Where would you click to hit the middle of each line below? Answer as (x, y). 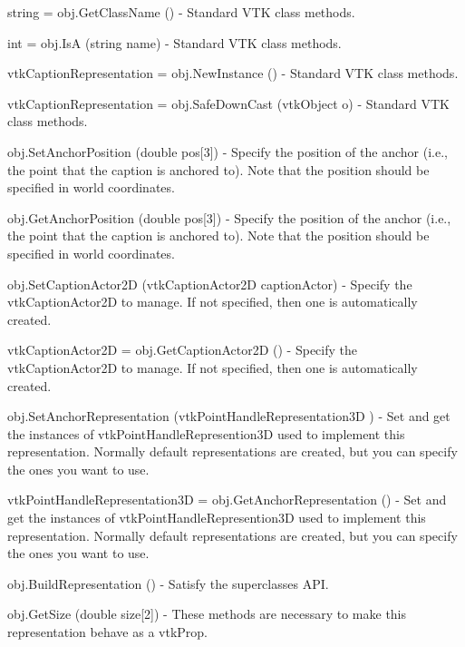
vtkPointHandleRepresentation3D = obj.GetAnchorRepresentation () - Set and (227, 500)
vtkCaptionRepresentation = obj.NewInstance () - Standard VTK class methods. (233, 73)
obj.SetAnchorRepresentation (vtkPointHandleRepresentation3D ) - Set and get (229, 416)
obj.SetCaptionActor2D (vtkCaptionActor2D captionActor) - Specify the (210, 284)
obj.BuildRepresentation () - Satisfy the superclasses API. (168, 583)
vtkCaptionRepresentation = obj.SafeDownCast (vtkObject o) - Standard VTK (228, 103)
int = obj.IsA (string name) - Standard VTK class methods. (174, 42)
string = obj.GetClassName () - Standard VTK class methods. (181, 12)
